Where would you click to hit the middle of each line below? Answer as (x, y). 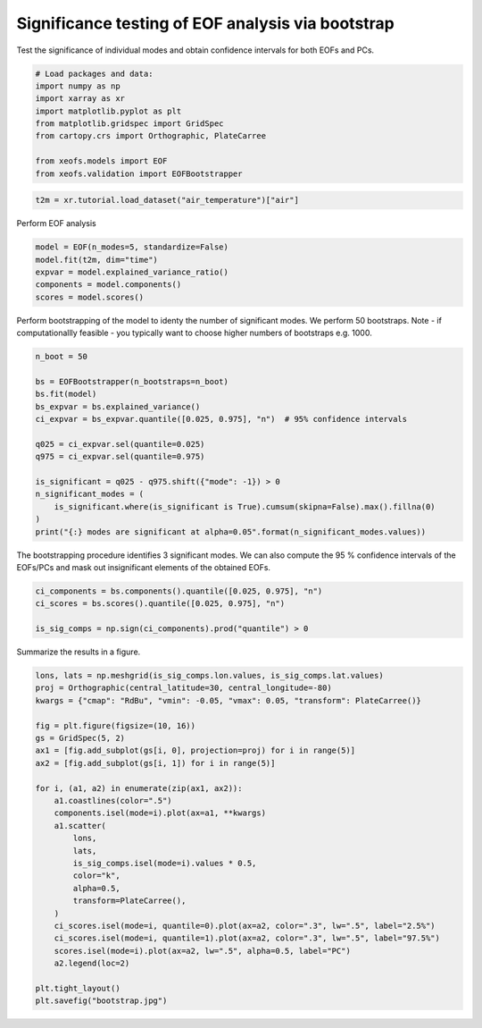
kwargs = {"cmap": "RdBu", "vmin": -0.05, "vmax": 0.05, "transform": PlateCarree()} (228, 700)
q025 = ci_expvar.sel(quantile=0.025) (120, 444)
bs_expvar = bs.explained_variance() (118, 406)
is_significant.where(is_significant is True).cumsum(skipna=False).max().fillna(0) (245, 506)
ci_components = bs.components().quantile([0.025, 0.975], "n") (179, 591)
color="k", (96, 876)
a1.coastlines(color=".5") (113, 800)
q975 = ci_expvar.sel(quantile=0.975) (120, 457)
